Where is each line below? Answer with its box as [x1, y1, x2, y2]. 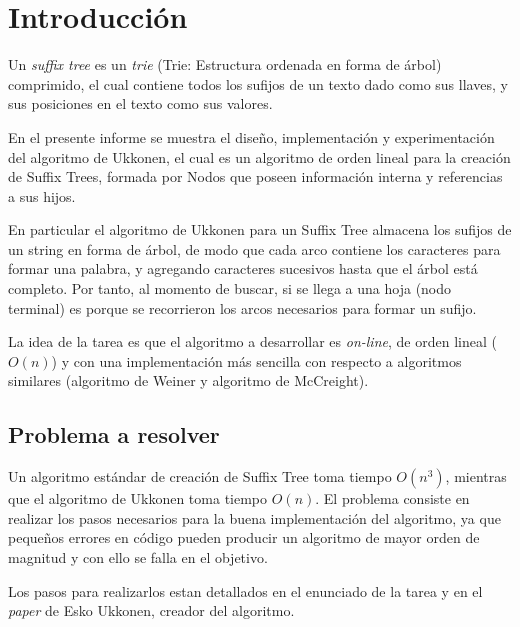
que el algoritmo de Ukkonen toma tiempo [8, 488, 268, 509]
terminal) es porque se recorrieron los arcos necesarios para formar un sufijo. [8, 297, 477, 318]
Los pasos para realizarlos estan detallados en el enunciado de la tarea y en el [8, 580, 483, 601]
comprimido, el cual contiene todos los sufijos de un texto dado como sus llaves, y [8, 73, 508, 94]
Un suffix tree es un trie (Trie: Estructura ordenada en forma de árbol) [8, 54, 442, 75]
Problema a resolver [8, 419, 220, 450]
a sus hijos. [8, 185, 76, 206]
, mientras [445, 466, 507, 487]
